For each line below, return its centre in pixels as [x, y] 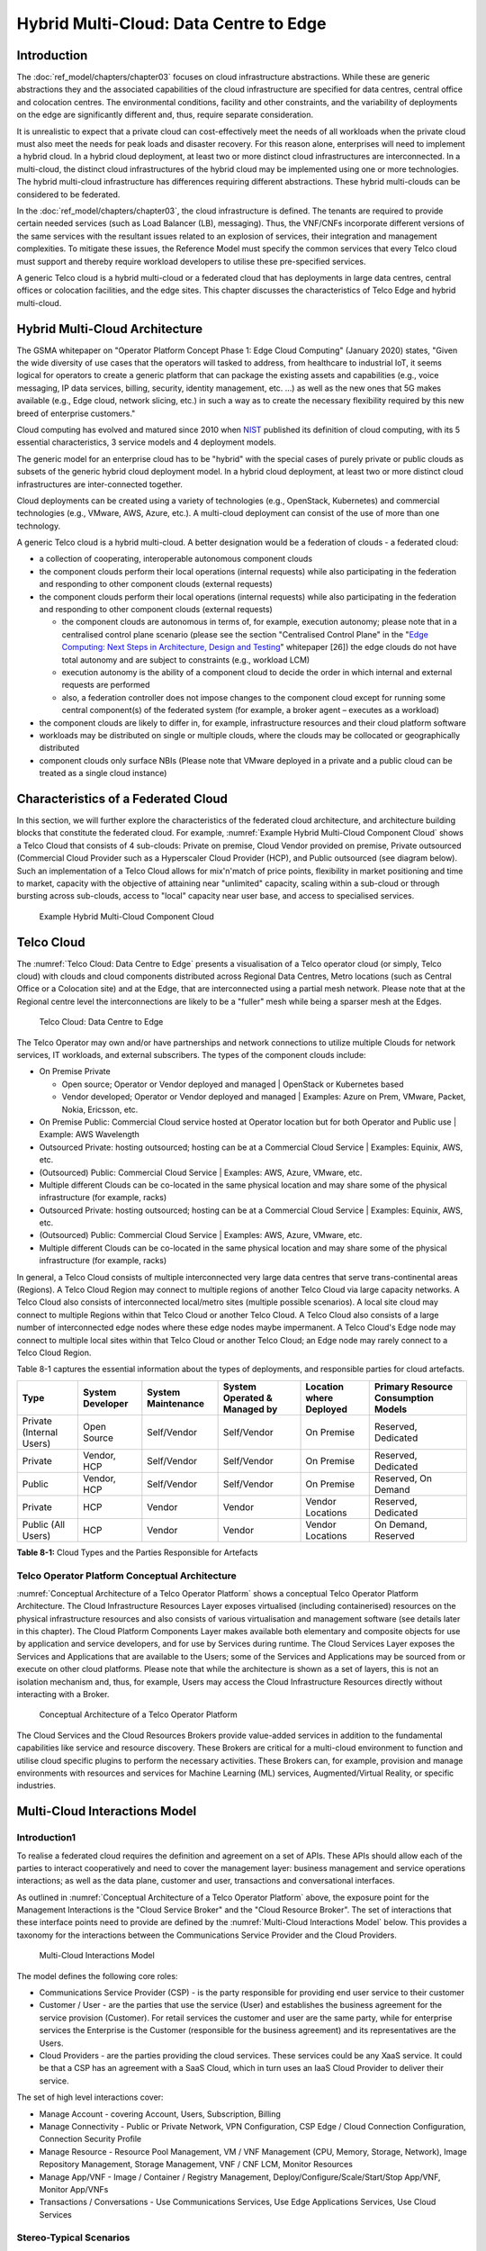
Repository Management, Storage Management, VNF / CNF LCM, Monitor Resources [196, 2165]
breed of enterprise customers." [76, 413]
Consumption [404, 1397]
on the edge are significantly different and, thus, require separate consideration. [165, 115]
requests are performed [106, 685]
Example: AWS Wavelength [89, 1135]
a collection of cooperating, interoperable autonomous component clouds [176, 559]
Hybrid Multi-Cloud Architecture [110, 329]
